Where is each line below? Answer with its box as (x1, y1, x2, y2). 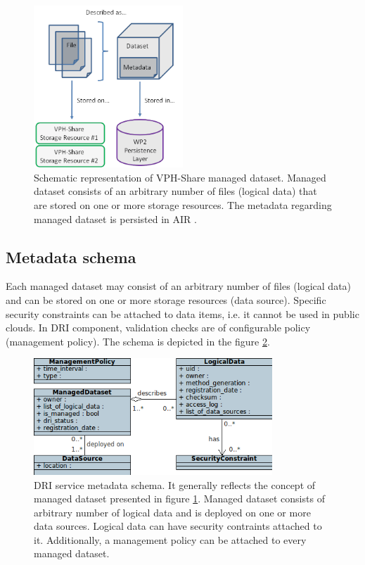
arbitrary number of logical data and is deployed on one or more (34, 504, 311, 519)
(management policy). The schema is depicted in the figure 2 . (6, 334, 270, 348)
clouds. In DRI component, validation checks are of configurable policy (6, 320, 311, 335)
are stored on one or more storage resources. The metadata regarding (34, 197, 332, 212)
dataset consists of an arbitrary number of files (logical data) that (34, 184, 317, 198)
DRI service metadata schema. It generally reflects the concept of (34, 477, 316, 492)
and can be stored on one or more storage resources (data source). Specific (6, 292, 326, 307)
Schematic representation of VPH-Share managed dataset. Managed (34, 170, 326, 184)
